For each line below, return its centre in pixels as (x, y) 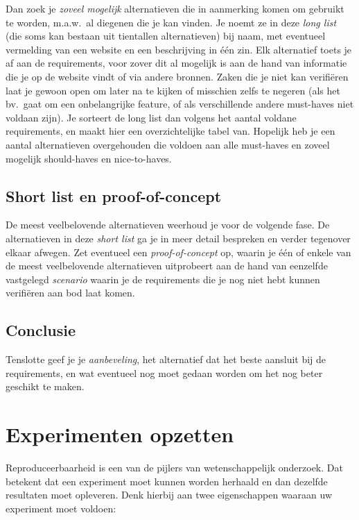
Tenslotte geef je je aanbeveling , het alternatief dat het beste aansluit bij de (166, 359)
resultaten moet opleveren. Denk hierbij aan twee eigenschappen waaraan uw (169, 495)
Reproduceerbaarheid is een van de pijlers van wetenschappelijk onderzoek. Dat (174, 467)
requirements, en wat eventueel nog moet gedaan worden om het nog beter (164, 372)
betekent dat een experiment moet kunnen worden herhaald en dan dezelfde (167, 481)
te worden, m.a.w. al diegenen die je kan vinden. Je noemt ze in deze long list (171, 22)
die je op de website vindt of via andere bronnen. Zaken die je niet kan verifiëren (177, 76)
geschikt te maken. (45, 386)
